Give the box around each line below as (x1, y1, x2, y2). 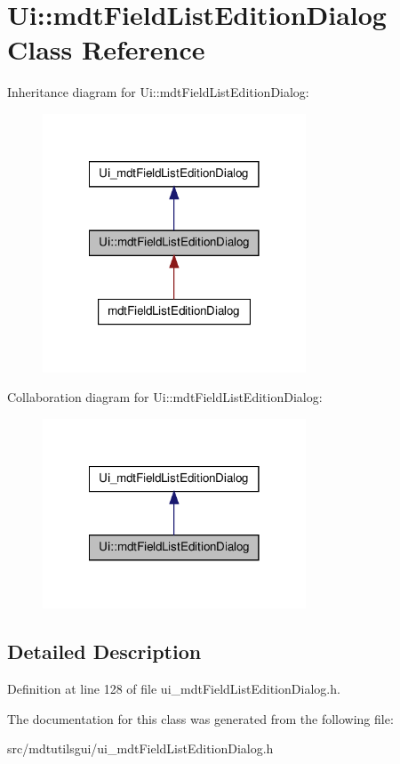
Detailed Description (7, 638, 202, 665)
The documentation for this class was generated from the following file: (7, 709, 394, 728)
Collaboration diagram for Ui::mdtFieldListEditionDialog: (7, 388, 323, 406)
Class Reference (7, 31, 205, 68)
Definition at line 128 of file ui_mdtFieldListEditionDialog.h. (7, 680, 340, 698)
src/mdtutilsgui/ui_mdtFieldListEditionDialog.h (7, 739, 274, 758)
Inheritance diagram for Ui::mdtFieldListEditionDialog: (7, 83, 309, 101)
